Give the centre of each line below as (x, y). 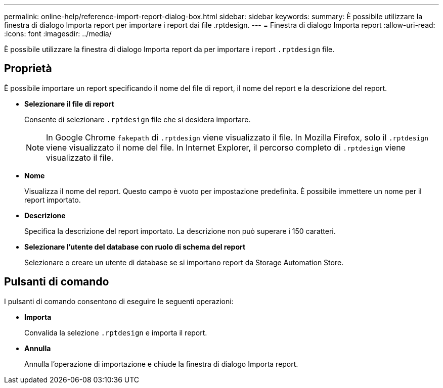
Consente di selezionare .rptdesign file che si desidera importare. (138, 119)
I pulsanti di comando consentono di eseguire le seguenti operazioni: (119, 301)
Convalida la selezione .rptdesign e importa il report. (116, 332)
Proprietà (28, 69)
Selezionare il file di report (69, 104)
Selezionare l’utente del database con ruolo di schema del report (135, 247)
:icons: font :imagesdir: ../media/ (58, 34)
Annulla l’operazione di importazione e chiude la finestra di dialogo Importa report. (161, 364)
